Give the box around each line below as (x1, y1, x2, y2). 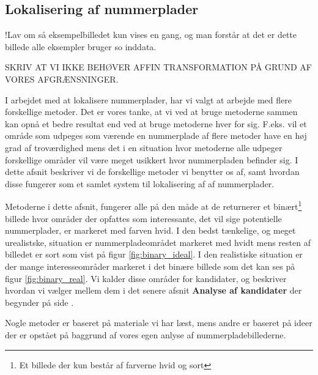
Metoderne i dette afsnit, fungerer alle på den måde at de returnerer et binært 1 (5, 198, 302, 212)
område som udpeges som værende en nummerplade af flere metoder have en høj (5, 129, 307, 142)
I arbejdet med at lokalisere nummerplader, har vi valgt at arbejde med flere (5, 93, 292, 106)
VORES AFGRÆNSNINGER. (5, 72, 119, 85)
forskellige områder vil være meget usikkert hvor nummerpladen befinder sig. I (5, 153, 298, 166)
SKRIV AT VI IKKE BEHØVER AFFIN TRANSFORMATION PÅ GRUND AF (5, 61, 312, 73)
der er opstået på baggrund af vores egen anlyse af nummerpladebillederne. (5, 328, 286, 341)
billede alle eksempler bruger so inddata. (5, 40, 157, 53)
